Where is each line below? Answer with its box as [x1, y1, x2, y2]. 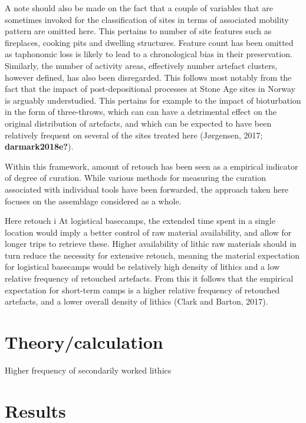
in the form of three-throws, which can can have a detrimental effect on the [5, 105, 277, 118]
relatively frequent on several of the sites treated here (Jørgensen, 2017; [5, 128, 263, 141]
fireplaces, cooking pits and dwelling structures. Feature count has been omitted [5, 36, 294, 48]
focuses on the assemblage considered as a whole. [5, 194, 182, 207]
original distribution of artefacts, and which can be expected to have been [5, 117, 272, 129]
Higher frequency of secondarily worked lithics [5, 363, 172, 376]
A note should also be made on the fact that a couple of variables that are [5, 2, 273, 14]
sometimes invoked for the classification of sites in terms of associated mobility [5, 13, 289, 25]
